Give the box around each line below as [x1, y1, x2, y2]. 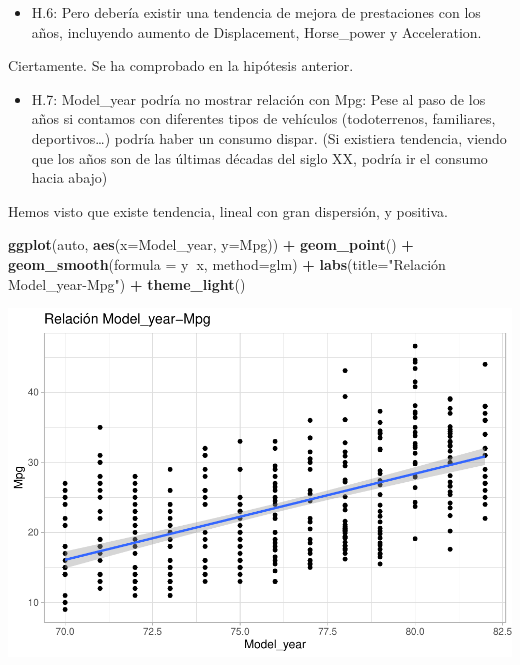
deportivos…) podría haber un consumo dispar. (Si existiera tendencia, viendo [31, 127, 507, 148]
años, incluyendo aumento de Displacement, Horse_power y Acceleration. [31, 21, 482, 42]
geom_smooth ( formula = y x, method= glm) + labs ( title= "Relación [8, 253, 446, 274]
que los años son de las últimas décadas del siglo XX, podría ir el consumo [31, 147, 488, 168]
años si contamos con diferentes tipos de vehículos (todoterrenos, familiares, [31, 108, 496, 129]
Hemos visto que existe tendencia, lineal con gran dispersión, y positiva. [8, 200, 448, 221]
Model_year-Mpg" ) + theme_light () [8, 273, 246, 294]
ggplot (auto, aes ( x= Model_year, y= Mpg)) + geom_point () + [8, 234, 414, 255]
